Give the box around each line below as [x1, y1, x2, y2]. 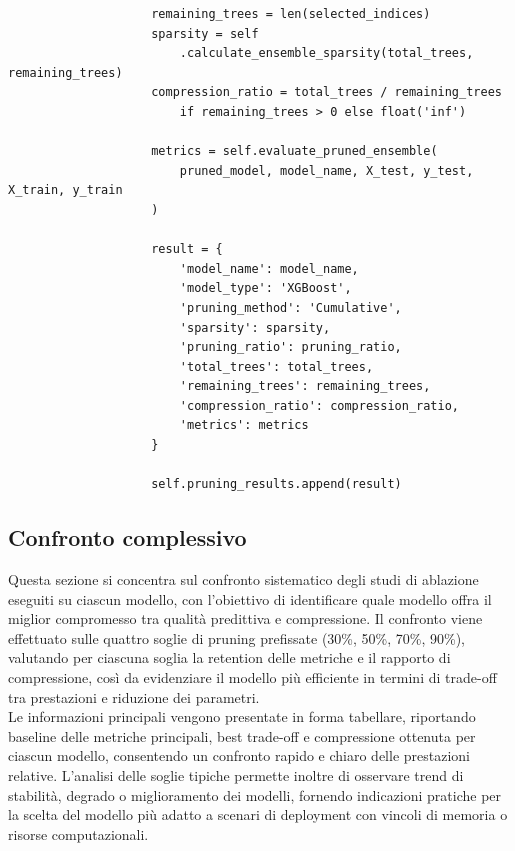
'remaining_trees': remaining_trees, [179, 379, 431, 394]
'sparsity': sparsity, [179, 320, 331, 335]
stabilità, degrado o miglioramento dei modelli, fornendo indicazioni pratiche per [8, 784, 502, 805]
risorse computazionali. [8, 823, 149, 844]
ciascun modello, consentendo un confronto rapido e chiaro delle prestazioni [8, 745, 471, 766]
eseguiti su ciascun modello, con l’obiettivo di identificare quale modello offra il [8, 588, 492, 609]
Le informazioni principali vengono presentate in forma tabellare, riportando [8, 706, 476, 727]
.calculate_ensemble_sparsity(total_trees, [179, 46, 474, 61]
